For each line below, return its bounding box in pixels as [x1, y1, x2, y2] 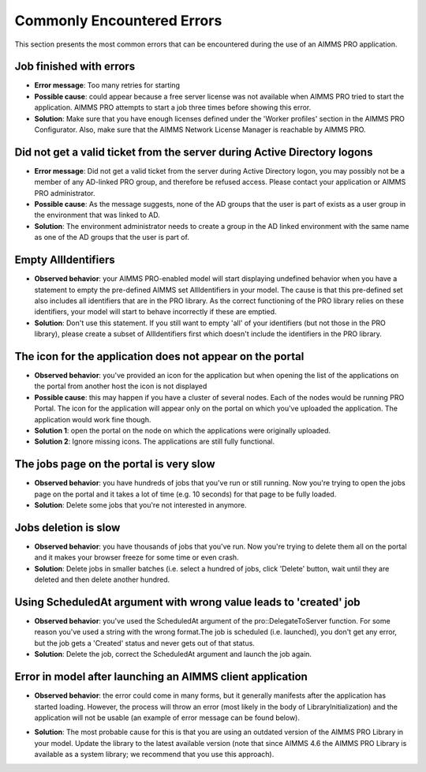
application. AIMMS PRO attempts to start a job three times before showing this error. [34, 103, 312, 112]
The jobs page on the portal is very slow [14, 458, 215, 471]
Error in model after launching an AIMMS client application [14, 670, 308, 684]
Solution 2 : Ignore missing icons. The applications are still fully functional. [34, 437, 275, 446]
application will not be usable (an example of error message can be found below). [34, 713, 300, 722]
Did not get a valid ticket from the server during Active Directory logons [14, 145, 373, 159]
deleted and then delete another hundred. [34, 575, 170, 584]
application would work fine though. [34, 414, 151, 424]
